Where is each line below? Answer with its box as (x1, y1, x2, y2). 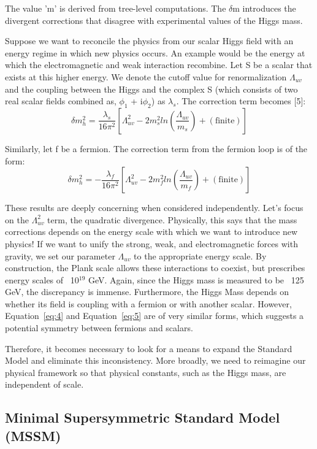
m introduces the (232, 2, 296, 14)
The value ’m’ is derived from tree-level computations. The (5, 2, 226, 14)
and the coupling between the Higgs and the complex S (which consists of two (5, 82, 298, 95)
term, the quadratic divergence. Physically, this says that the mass (47, 213, 297, 226)
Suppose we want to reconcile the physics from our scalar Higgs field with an (5, 34, 294, 47)
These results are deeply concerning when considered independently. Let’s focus (5, 201, 304, 214)
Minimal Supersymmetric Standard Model (5, 408, 280, 427)
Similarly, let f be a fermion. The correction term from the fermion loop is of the (5, 142, 308, 155)
